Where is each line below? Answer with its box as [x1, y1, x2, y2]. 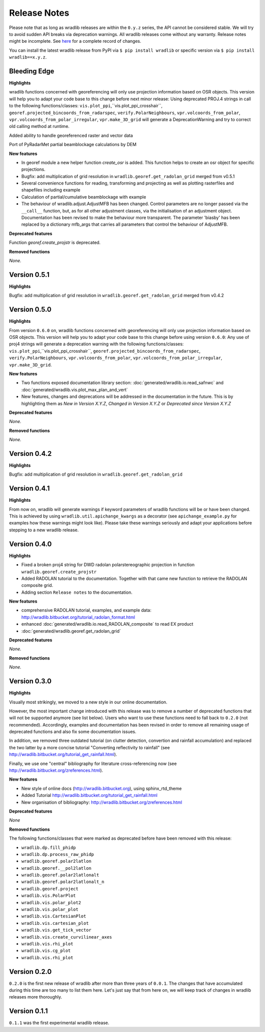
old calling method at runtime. [9, 123, 70, 129]
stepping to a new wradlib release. [9, 527, 79, 533]
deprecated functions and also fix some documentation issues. [9, 728, 137, 735]
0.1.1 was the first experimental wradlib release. [9, 1020, 109, 1026]
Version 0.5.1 [9, 271, 50, 279]
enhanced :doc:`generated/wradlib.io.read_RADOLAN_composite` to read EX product [21, 621, 193, 627]
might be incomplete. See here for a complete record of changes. [9, 38, 142, 44]
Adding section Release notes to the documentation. [21, 589, 132, 595]
